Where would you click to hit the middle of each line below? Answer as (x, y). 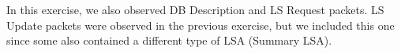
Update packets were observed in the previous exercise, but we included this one (200, 25)
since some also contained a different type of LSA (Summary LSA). (169, 40)
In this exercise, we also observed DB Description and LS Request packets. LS (195, 9)
